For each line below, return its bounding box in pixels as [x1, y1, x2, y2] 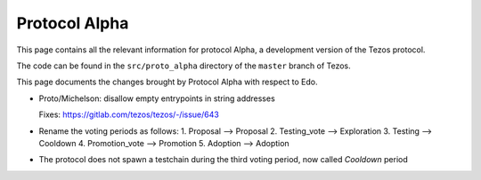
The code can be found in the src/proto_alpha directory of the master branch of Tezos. [16, 60, 351, 71]
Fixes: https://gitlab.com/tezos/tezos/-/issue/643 [38, 109, 220, 120]
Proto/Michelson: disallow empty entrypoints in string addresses [38, 93, 275, 104]
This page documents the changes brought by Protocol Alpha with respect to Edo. [16, 76, 318, 88]
